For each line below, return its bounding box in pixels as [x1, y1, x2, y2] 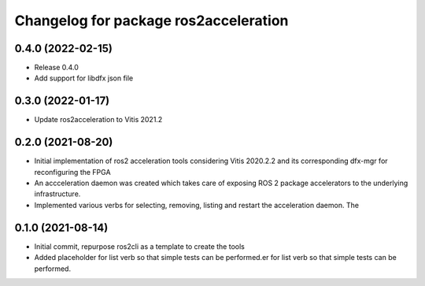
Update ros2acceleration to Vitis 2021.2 [34, 115, 163, 124]
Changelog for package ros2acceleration [14, 12, 289, 29]
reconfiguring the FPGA [34, 167, 111, 176]
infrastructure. [34, 189, 81, 199]
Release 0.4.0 [34, 63, 79, 72]
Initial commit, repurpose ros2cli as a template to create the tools [34, 241, 246, 251]
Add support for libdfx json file [34, 73, 134, 83]
